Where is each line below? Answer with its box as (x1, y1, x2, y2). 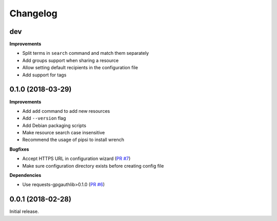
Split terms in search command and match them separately (22, 50, 149, 56)
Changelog (9, 8, 57, 19)
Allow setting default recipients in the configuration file (22, 65, 138, 71)
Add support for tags (22, 72, 67, 78)
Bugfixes (9, 146, 29, 152)
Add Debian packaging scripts (22, 122, 87, 128)
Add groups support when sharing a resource (22, 57, 119, 64)
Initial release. (9, 208, 39, 215)
